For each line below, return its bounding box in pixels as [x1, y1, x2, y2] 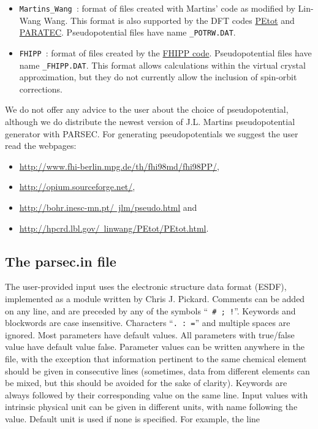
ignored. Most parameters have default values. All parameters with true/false [5, 328, 295, 341]
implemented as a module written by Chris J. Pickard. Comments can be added [5, 292, 305, 305]
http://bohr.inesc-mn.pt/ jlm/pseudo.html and [19, 200, 197, 213]
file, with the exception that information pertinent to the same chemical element [5, 352, 307, 365]
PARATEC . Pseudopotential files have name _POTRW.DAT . [19, 26, 236, 39]
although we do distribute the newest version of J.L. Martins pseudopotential [5, 115, 295, 127]
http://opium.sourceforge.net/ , [19, 180, 135, 193]
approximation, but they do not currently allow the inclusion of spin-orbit [19, 70, 297, 83]
